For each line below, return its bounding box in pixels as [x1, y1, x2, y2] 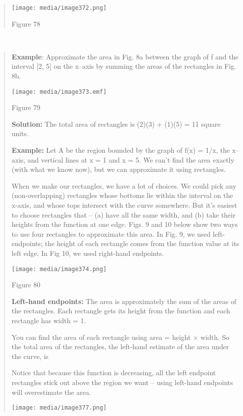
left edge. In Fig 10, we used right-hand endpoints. [11, 248, 164, 258]
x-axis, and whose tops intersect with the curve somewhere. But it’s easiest [11, 200, 237, 210]
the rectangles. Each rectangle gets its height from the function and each [11, 305, 230, 316]
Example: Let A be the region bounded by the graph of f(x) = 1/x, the [11, 145, 230, 155]
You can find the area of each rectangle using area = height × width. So [11, 332, 229, 342]
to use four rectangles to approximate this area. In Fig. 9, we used [11, 228, 211, 239]
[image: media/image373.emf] [11, 88, 107, 95]
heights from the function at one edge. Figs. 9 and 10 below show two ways [11, 219, 238, 229]
